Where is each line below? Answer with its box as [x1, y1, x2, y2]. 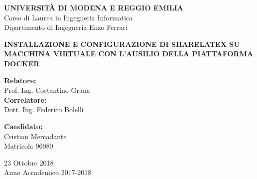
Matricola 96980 [4, 141, 53, 151]
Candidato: [4, 121, 43, 131]
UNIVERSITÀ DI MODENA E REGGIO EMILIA [4, 2, 184, 12]
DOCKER [4, 58, 40, 68]
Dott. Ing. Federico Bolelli [4, 104, 84, 115]
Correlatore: [4, 94, 47, 105]
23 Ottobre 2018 [4, 157, 54, 168]
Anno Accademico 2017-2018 [4, 167, 92, 178]
